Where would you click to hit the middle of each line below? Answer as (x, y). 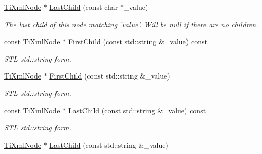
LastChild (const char (84, 7)
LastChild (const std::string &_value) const (137, 110)
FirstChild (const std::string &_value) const (138, 41)
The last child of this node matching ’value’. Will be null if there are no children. (131, 24)
